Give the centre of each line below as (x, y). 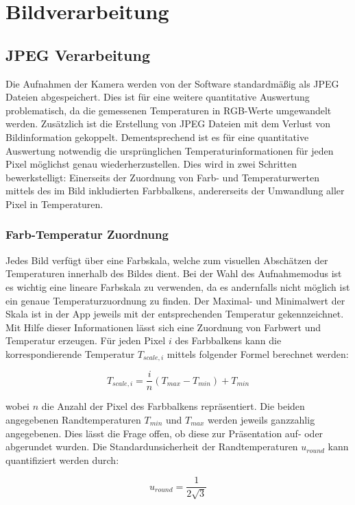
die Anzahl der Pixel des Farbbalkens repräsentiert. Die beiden (173, 406)
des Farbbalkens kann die (228, 340)
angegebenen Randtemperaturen (73, 419)
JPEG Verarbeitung (78, 54)
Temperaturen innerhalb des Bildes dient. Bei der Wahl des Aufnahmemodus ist (174, 273)
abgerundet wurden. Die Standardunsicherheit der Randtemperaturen (152, 446)
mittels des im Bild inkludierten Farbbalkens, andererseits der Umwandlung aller (175, 191)
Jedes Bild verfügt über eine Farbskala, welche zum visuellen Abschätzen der (167, 260)
